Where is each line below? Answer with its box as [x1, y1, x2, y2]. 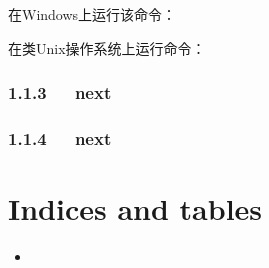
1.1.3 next [8, 80, 112, 105]
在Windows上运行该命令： [8, 4, 177, 24]
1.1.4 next [8, 125, 112, 150]
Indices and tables [8, 188, 263, 229]
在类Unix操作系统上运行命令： [8, 37, 206, 58]
